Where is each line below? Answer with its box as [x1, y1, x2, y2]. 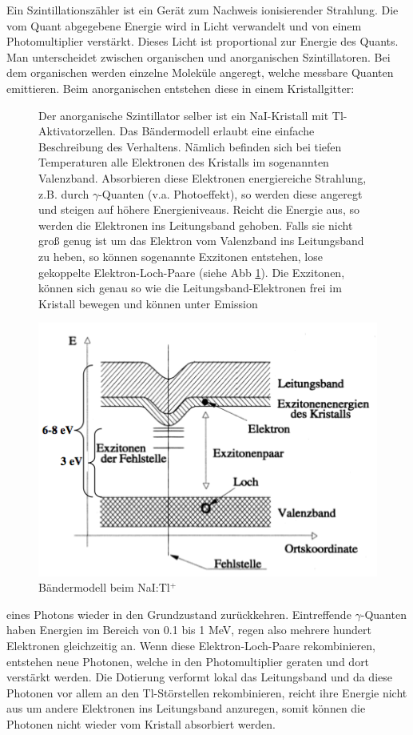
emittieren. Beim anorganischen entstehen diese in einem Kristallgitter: [6, 79, 355, 96]
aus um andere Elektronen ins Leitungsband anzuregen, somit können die [6, 700, 366, 717]
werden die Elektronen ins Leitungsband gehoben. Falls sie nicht [38, 216, 353, 233]
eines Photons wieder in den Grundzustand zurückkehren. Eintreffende [6, 605, 351, 622]
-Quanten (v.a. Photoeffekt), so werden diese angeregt [98, 185, 363, 202]
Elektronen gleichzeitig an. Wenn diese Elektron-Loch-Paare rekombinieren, [6, 637, 375, 653]
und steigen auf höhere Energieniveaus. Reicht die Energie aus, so [38, 201, 359, 218]
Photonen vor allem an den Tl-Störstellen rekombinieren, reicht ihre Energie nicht [6, 684, 407, 701]
